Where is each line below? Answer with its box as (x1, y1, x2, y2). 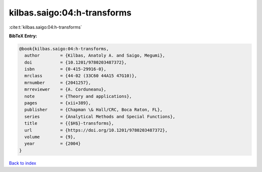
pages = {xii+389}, (24, 100, 91, 106)
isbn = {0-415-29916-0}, (24, 66, 107, 72)
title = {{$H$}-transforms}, (24, 121, 114, 126)
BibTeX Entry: (9, 33, 37, 39)
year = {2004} (24, 141, 81, 146)
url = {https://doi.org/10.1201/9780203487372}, (24, 127, 168, 133)
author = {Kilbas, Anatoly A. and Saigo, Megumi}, (24, 53, 165, 58)
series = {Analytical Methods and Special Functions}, (24, 114, 176, 119)
